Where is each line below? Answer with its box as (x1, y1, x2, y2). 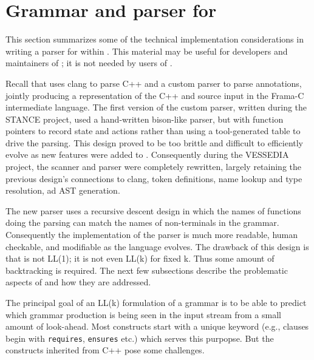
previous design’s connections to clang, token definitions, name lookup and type (5, 172, 302, 185)
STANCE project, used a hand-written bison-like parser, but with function (5, 112, 284, 125)
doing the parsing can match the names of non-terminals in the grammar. (5, 216, 279, 229)
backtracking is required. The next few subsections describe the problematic (5, 263, 288, 276)
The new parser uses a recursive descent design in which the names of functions (5, 204, 301, 217)
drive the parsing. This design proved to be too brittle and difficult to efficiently (5, 136, 304, 149)
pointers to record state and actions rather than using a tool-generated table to (5, 124, 301, 137)
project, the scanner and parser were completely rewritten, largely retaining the (5, 160, 302, 173)
